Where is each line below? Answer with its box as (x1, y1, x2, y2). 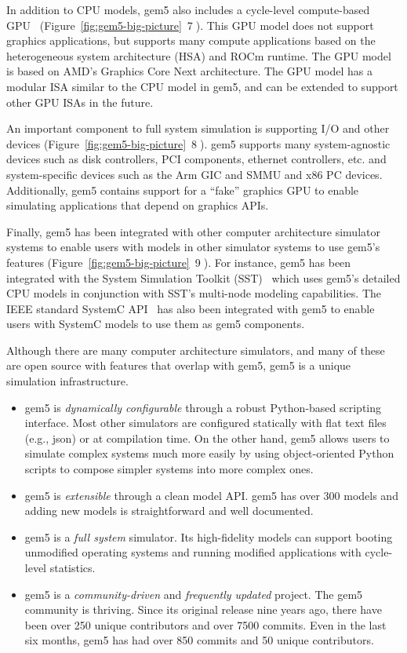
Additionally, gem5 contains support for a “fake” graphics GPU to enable (6, 181, 359, 198)
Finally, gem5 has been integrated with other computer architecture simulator (6, 223, 380, 239)
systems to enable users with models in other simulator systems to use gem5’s (6, 239, 380, 255)
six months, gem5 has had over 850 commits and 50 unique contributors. (24, 632, 374, 648)
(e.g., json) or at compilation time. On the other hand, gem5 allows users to (24, 429, 390, 446)
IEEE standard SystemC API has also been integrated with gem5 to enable (6, 300, 375, 316)
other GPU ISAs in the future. (6, 93, 154, 110)
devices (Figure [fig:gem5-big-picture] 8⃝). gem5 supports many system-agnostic (6, 135, 391, 151)
